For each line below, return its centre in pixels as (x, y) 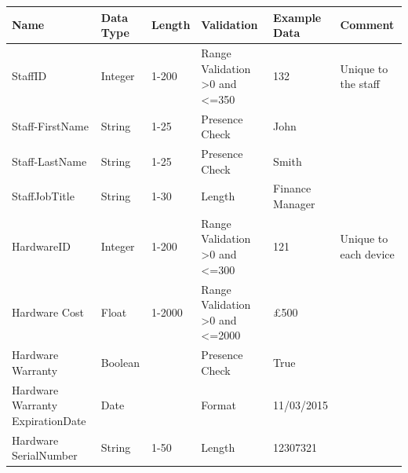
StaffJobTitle (43, 196)
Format (219, 405)
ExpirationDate (49, 420)
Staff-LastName (49, 161)
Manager (294, 204)
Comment (367, 25)
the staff (360, 84)
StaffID (29, 76)
